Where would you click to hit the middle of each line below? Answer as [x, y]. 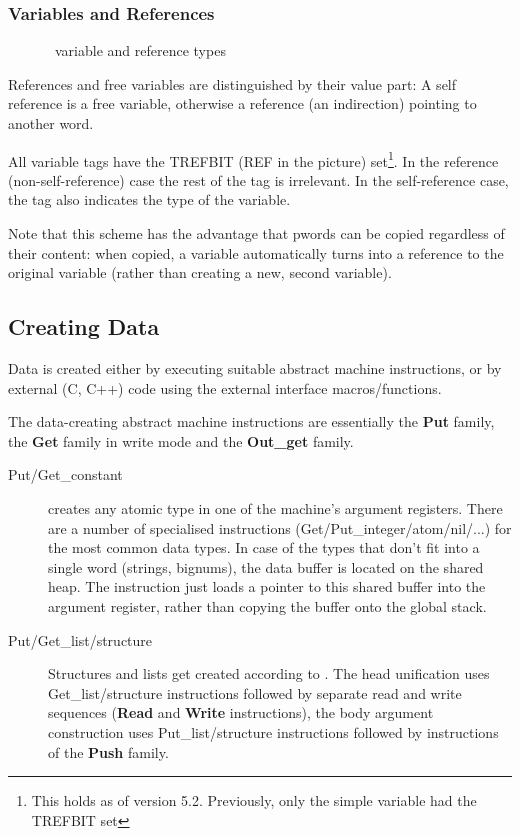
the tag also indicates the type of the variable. [149, 199]
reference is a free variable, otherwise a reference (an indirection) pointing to [242, 103]
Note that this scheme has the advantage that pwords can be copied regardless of [256, 233]
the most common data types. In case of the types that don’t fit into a [264, 547]
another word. [51, 123]
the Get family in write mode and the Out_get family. [181, 440]
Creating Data [84, 326]
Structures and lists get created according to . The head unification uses [269, 673]
